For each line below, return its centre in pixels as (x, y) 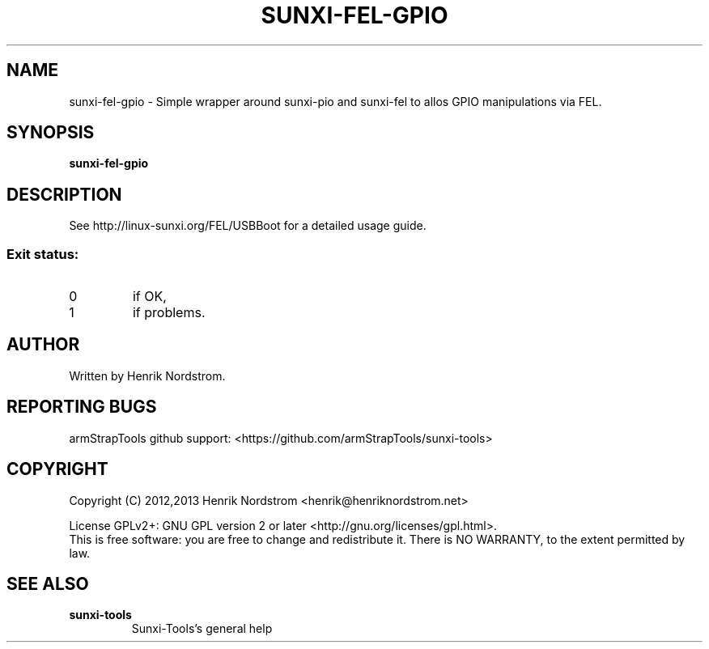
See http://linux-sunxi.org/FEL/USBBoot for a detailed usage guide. (248, 226)
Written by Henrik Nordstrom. (147, 375)
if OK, (149, 297)
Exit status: (43, 254)
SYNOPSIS (51, 133)
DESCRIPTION (64, 194)
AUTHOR (43, 345)
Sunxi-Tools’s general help (202, 629)
